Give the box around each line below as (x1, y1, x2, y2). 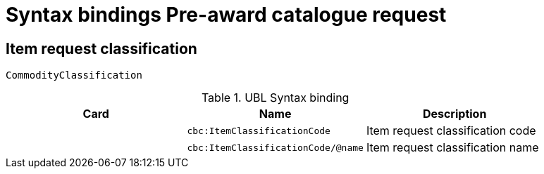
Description (422, 107, 487, 121)
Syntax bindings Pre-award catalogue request (6, 3, 447, 27)
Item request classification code (366, 123, 536, 138)
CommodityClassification (6, 69, 142, 81)
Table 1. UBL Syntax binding (201, 91, 350, 105)
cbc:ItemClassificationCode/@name (187, 142, 364, 153)
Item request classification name (366, 140, 539, 155)
